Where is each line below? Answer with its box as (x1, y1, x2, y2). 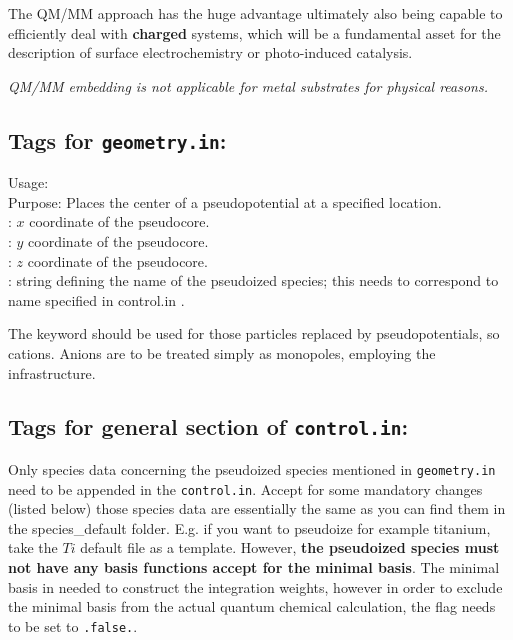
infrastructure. (8, 362, 96, 383)
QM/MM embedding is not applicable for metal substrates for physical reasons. (8, 75, 488, 96)
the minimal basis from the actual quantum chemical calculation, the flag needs (8, 596, 496, 617)
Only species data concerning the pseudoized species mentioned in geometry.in (8, 458, 496, 479)
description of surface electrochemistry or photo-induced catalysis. (8, 42, 413, 63)
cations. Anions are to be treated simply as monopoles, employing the (8, 342, 436, 363)
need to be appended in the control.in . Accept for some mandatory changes (8, 478, 483, 499)
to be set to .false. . (8, 615, 138, 636)
